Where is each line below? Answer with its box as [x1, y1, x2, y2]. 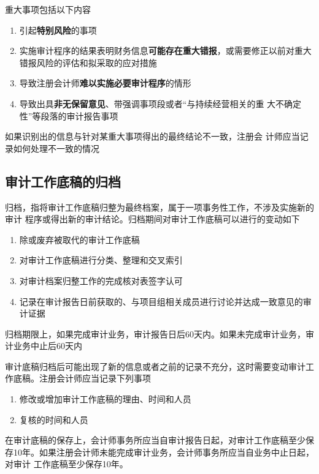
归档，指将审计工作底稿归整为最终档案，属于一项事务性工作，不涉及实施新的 [5, 200, 314, 213]
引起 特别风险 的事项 [19, 23, 97, 36]
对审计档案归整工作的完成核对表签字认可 [19, 274, 183, 287]
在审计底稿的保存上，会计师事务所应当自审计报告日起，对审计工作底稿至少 [5, 434, 306, 446]
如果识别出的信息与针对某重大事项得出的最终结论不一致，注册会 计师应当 [5, 130, 300, 143]
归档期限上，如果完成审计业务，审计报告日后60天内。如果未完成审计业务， [5, 327, 306, 340]
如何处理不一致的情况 [13, 141, 99, 154]
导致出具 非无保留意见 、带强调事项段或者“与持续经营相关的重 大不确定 [19, 97, 302, 110]
